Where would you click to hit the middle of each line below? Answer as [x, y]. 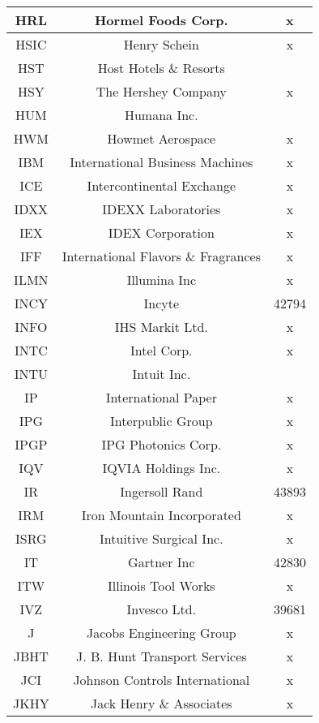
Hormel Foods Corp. [161, 20]
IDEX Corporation [161, 232]
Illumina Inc [161, 280]
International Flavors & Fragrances [161, 256]
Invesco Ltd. [162, 609]
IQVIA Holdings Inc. [162, 468]
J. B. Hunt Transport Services [162, 656]
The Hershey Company [161, 91]
